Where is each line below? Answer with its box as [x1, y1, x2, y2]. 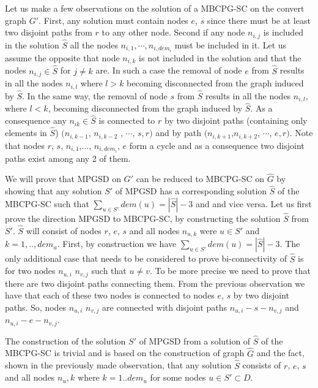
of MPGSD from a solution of [139, 334, 251, 347]
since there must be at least [207, 13, 311, 26]
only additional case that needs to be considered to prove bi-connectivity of [5, 252, 287, 265]
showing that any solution [5, 184, 102, 197]
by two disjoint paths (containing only [164, 114, 308, 127]
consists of [242, 359, 281, 371]
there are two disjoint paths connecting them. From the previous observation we [5, 276, 305, 289]
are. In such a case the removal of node [95, 64, 242, 77]
